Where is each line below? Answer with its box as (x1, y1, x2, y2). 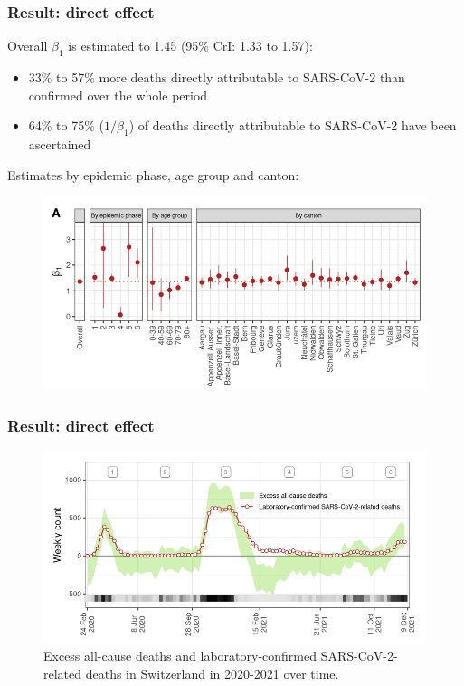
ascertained (28, 135, 91, 153)
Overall (7, 36, 48, 55)
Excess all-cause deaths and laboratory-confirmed (43, 646, 317, 665)
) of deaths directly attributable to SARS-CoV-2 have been (128, 116, 457, 135)
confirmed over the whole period (28, 85, 208, 104)
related (43, 663, 82, 682)
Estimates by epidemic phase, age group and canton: (7, 165, 299, 184)
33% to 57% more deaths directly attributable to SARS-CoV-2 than (28, 68, 405, 87)
